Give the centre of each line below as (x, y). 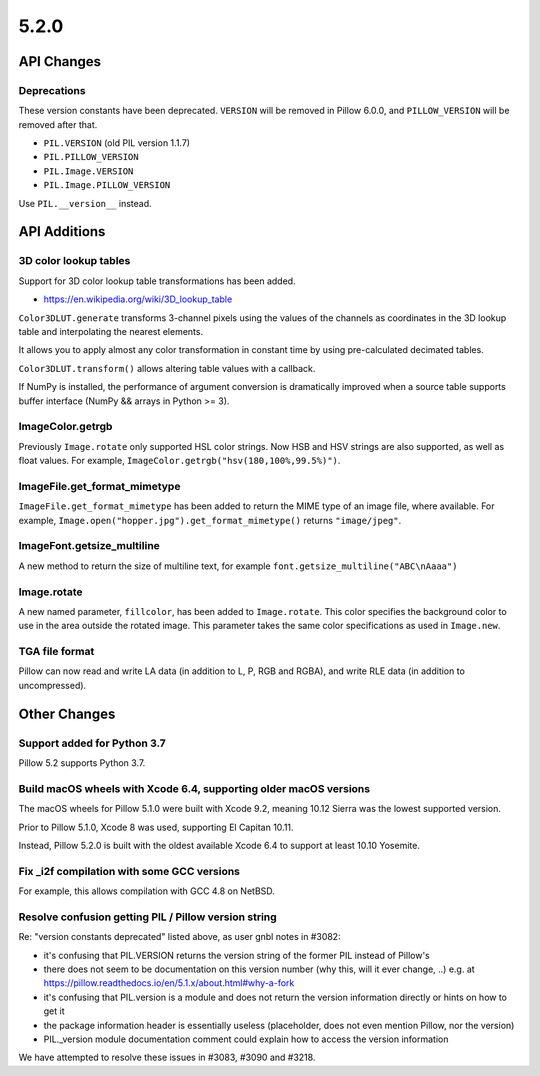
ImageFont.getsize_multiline (89, 546)
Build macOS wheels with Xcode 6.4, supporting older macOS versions (194, 788)
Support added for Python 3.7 (92, 743)
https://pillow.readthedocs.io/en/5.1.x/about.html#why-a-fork (169, 983)
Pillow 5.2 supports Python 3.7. (82, 762)
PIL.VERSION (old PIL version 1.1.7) (116, 143)
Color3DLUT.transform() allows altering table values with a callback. (167, 368)
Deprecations (52, 90)
